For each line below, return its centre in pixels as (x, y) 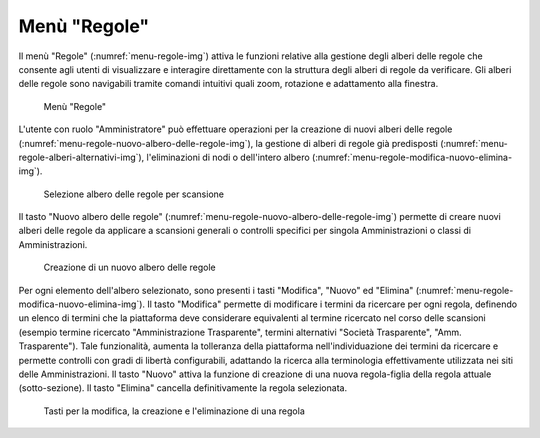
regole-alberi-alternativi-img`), (81, 157)
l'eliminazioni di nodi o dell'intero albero (228, 157)
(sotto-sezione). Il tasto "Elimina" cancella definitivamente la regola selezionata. (183, 388)
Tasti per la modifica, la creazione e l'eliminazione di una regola (174, 411)
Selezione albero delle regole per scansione (134, 194)
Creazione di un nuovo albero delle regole (130, 267)
